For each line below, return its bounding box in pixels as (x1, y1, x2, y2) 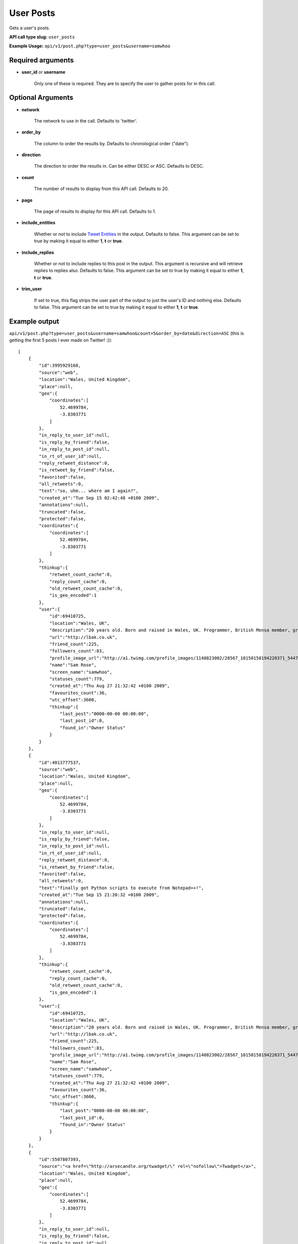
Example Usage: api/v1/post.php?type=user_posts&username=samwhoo (9, 43, 171, 49)
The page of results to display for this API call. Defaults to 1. (34, 208, 156, 214)
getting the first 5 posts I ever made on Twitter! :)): (9, 337, 112, 343)
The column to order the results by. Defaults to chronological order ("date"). (34, 140, 190, 146)
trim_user (21, 286, 42, 292)
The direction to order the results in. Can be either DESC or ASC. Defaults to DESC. (34, 163, 204, 169)
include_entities (21, 219, 56, 226)
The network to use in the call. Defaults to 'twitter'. (34, 117, 138, 124)
